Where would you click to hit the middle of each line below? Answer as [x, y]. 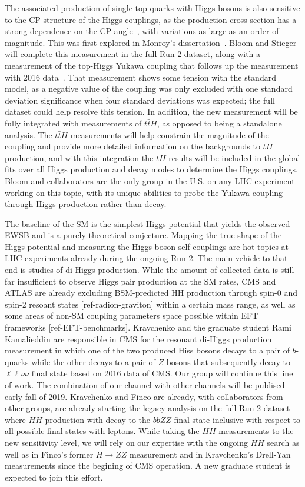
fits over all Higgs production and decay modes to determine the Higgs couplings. [151, 169]
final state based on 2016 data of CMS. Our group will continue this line [162, 373]
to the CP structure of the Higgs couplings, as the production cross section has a [151, 19]
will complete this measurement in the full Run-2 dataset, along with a [133, 54]
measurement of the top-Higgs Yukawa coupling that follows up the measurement [152, 65]
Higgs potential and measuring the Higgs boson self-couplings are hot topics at [147, 246]
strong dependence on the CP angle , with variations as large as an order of [142, 31]
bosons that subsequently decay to [228, 361]
